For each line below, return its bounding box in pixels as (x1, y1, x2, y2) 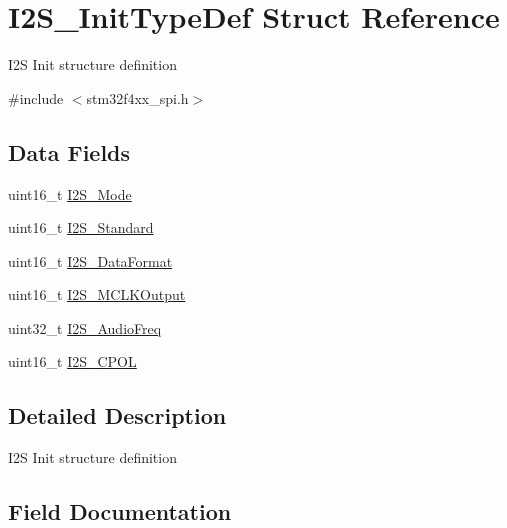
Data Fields (8, 136, 131, 167)
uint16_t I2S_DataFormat (8, 250, 173, 271)
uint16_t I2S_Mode (8, 183, 132, 204)
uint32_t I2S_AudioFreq (8, 317, 162, 338)
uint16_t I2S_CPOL (8, 351, 137, 372)
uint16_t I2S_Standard (8, 217, 154, 238)
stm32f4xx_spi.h (86, 87, 189, 108)
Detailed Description (8, 400, 227, 431)
